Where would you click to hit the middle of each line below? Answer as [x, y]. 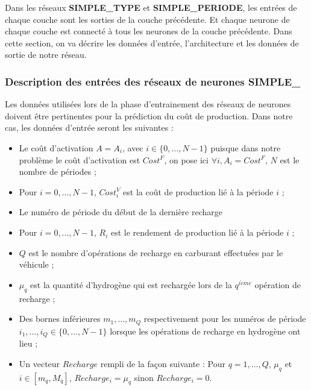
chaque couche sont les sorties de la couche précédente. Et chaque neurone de [147, 19]
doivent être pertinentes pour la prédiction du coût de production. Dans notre [149, 115]
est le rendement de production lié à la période [197, 232]
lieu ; [28, 343]
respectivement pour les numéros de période [225, 319]
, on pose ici [186, 159]
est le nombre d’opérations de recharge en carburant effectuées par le [156, 252]
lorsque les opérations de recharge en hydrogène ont [205, 331]
